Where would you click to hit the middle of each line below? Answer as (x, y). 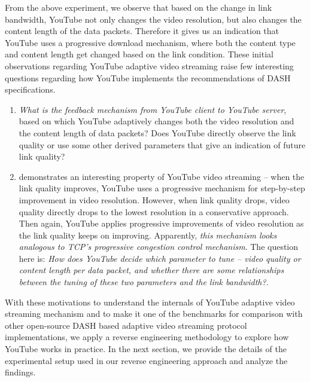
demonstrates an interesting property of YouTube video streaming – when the (162, 176)
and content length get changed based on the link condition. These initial (139, 54)
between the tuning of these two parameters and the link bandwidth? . (144, 282)
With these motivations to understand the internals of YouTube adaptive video (150, 302)
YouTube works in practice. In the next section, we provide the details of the (146, 349)
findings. (20, 372)
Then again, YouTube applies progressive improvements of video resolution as (161, 223)
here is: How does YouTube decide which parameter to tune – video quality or (160, 258)
